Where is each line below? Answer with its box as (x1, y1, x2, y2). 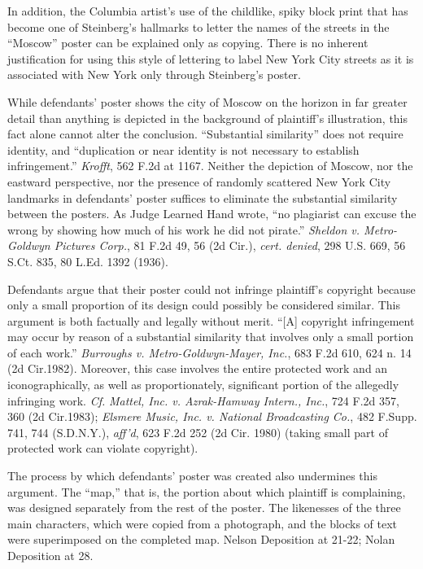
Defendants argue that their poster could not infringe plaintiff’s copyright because (7, 280, 416, 297)
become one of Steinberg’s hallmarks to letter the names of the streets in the (7, 18, 390, 35)
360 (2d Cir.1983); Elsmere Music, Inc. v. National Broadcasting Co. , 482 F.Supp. (7, 408, 417, 425)
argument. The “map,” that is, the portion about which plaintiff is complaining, (7, 483, 406, 500)
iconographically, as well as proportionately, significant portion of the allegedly (7, 376, 399, 393)
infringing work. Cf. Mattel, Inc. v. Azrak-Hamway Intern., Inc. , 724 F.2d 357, (7, 392, 399, 409)
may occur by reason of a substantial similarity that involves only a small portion (7, 328, 414, 345)
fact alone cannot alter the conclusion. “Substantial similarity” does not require (7, 125, 403, 142)
